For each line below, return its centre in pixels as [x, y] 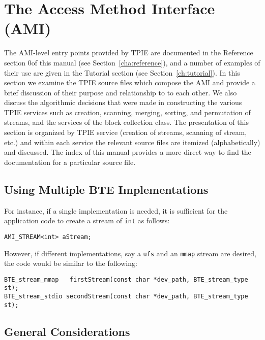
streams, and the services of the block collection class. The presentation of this [126, 122]
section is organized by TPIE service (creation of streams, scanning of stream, [126, 132]
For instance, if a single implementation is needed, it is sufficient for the [116, 210]
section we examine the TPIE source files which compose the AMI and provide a [130, 82]
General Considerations [67, 331]
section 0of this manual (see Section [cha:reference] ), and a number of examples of [132, 62]
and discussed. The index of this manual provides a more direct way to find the [128, 152]
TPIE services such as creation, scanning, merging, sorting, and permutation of [127, 112]
